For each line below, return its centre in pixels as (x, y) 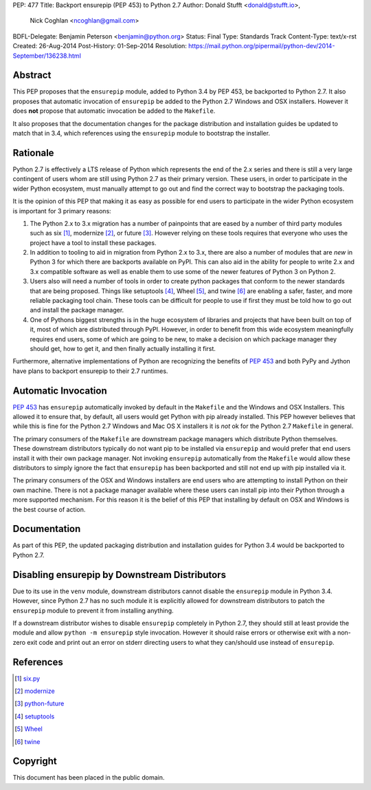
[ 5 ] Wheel (29, 729)
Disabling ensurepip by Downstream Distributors (120, 575)
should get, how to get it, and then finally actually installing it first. (123, 348)
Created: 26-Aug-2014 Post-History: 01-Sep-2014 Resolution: (100, 46)
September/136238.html (47, 56)
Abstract (32, 75)
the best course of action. (49, 509)
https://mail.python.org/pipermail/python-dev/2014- (261, 46)
